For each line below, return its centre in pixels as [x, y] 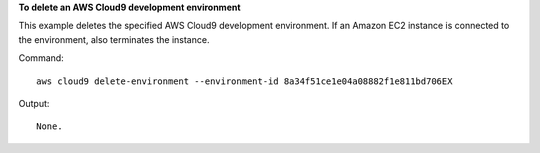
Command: [41, 58]
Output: [34, 103]
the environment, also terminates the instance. [114, 39]
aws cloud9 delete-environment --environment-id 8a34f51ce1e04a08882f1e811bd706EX [244, 81]
